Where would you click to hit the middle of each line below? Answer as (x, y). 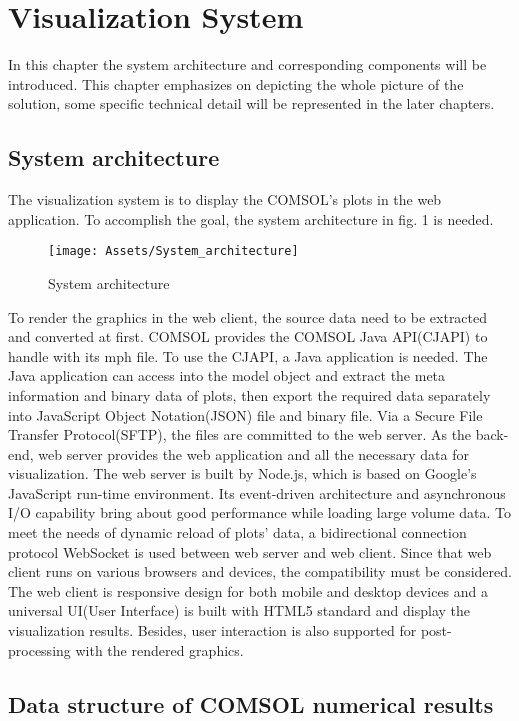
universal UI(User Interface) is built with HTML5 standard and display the (239, 610)
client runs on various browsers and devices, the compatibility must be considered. (260, 571)
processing (39, 649)
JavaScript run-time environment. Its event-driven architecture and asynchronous (257, 492)
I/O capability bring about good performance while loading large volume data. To (260, 512)
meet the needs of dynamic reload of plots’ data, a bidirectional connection (237, 532)
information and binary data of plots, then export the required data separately (249, 394)
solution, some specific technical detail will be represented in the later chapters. (251, 103)
